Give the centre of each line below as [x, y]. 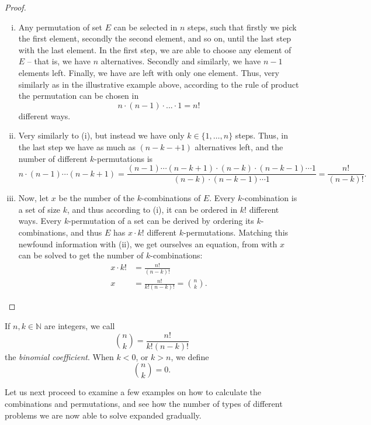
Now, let [34, 198]
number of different [53, 158]
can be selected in [145, 27]
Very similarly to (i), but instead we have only [101, 135]
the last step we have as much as [77, 146]
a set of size [39, 209]
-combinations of [171, 198]
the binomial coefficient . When [59, 356]
